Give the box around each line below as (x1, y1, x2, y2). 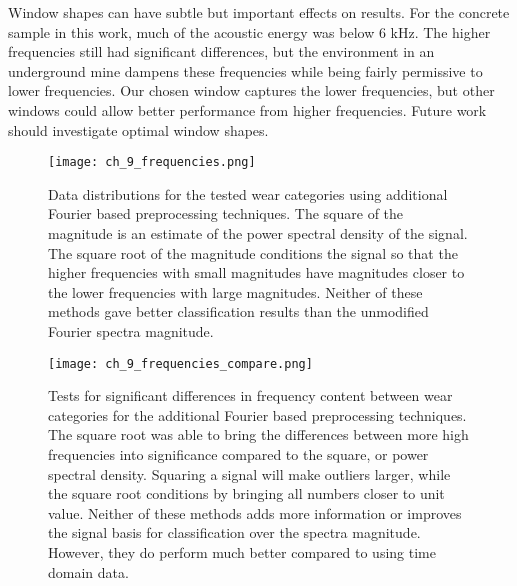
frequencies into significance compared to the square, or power (48, 444, 429, 464)
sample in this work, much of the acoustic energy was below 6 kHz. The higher (8, 21, 491, 42)
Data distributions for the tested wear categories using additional (48, 183, 448, 204)
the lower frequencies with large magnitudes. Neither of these (48, 281, 423, 302)
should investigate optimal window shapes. (8, 119, 269, 140)
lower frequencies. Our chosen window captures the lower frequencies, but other (8, 80, 495, 101)
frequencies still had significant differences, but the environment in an (8, 41, 435, 62)
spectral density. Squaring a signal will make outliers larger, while (48, 463, 451, 484)
